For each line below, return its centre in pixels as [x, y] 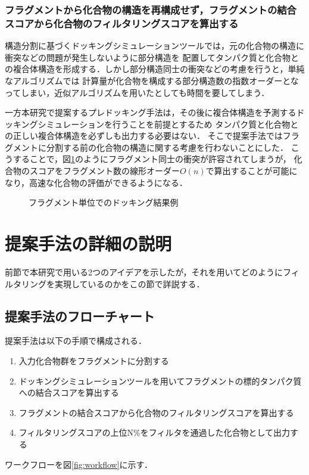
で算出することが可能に [252, 171]
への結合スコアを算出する [69, 392]
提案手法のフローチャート [80, 316]
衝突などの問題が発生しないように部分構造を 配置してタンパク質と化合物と [152, 57]
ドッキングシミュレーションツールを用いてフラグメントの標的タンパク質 [160, 381]
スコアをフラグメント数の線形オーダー [104, 171]
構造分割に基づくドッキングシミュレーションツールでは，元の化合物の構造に [155, 46]
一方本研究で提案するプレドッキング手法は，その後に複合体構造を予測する [151, 112]
